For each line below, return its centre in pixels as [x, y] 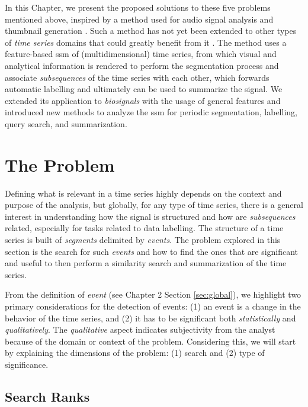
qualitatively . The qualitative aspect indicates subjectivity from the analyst [140, 329]
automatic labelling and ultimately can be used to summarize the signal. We [144, 89]
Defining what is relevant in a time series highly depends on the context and [143, 193]
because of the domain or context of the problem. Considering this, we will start [150, 341]
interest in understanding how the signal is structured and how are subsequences [150, 216]
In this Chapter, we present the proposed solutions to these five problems [138, 7]
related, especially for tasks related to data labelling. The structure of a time [144, 228]
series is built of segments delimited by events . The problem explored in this [143, 240]
